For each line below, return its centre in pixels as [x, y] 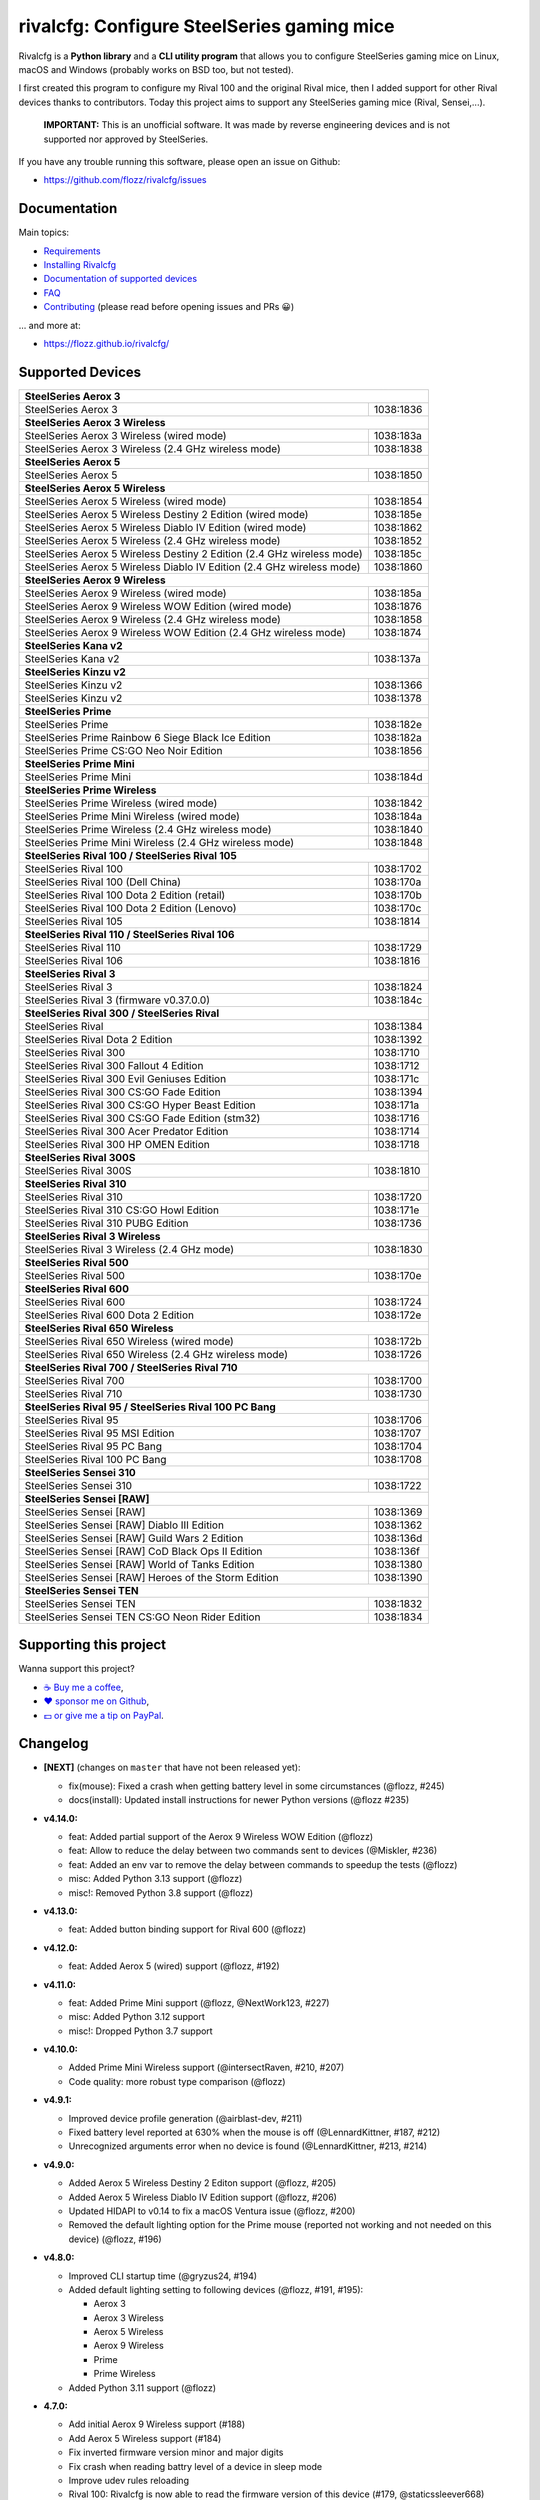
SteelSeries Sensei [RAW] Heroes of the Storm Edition [151, 1577]
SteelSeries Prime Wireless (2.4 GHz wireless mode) [148, 829]
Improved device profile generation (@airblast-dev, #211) [185, 2118]
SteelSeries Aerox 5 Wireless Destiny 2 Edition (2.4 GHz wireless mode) [194, 553]
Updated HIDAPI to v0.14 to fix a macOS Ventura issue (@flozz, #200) [212, 2211]
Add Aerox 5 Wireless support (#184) [145, 2438]
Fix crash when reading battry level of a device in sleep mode [195, 2466]
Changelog [53, 1743]
